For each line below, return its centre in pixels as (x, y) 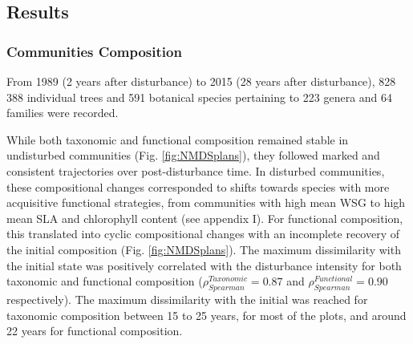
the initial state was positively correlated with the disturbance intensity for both (204, 265)
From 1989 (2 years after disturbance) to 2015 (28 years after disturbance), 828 (201, 81)
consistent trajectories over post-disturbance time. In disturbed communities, (196, 170)
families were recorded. (63, 113)
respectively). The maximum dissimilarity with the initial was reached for (187, 299)
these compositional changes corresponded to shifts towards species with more (198, 186)
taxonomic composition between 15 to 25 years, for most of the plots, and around (206, 315)
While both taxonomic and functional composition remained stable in (178, 139)
